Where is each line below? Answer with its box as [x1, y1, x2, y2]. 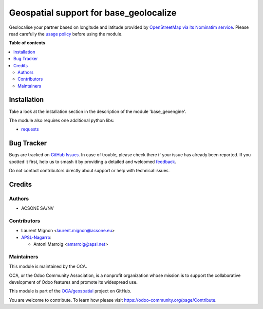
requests [21, 127, 39, 132]
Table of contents [9, 40, 46, 46]
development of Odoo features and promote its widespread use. [9, 279, 138, 285]
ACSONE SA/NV [21, 205, 54, 211]
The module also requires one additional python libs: [9, 117, 114, 123]
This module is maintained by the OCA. [9, 263, 87, 270]
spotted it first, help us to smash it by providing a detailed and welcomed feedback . [9, 159, 176, 164]
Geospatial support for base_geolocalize [9, 7, 177, 18]
